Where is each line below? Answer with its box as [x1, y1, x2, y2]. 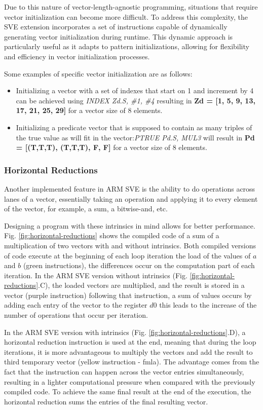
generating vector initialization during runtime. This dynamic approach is [4, 31, 233, 42]
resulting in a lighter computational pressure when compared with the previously [4, 376, 255, 387]
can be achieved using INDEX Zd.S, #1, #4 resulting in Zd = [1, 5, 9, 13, [16, 95, 255, 105]
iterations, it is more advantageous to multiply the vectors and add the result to [4, 346, 253, 357]
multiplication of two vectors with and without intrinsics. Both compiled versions [4, 240, 256, 250]
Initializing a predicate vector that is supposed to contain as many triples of [16, 122, 252, 132]
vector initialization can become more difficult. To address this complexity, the [4, 11, 248, 22]
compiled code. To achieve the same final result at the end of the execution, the [4, 386, 251, 397]
